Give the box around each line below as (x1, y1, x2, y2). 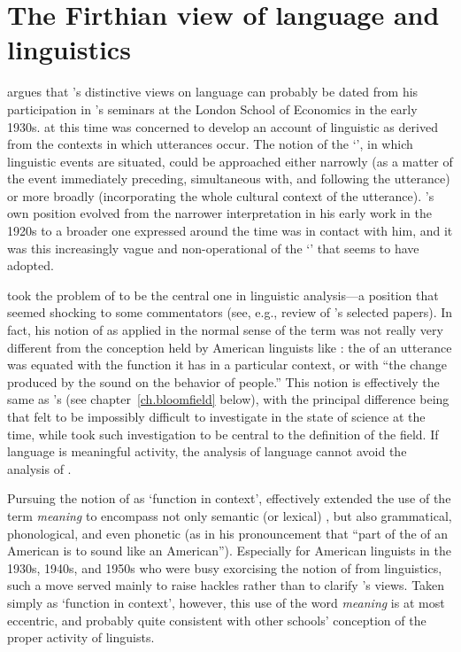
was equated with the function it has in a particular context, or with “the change (7, 355, 447, 374)
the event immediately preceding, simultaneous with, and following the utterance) (7, 169, 450, 188)
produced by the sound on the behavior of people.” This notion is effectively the (7, 372, 440, 391)
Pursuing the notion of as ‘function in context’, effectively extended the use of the (7, 489, 451, 508)
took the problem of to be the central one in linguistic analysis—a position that (7, 285, 439, 304)
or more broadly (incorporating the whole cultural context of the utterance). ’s (7, 186, 434, 205)
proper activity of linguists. (7, 628, 155, 647)
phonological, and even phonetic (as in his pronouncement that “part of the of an (7, 524, 449, 542)
